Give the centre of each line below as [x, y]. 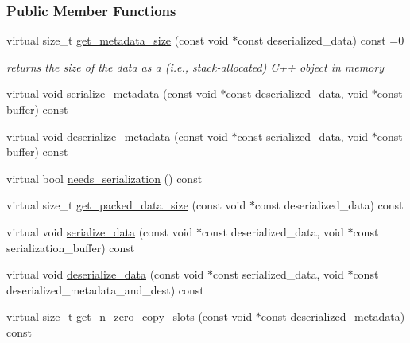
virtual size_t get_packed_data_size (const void [126, 205]
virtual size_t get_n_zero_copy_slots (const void [130, 316]
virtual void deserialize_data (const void [105, 274]
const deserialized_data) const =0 [321, 40]
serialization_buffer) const [71, 247]
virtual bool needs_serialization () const [104, 178]
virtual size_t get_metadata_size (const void [118, 40]
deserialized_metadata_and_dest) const [105, 289]
